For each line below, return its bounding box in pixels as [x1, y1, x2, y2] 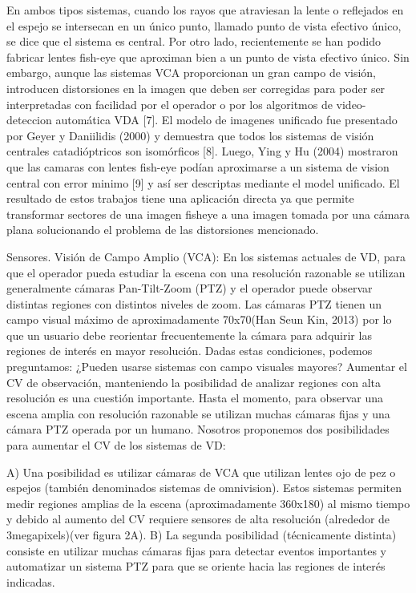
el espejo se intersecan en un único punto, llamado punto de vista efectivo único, [6, 17, 402, 34]
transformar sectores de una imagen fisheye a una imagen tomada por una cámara [6, 205, 410, 222]
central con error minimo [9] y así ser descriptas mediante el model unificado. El [6, 174, 400, 191]
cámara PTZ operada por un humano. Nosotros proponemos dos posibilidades [6, 421, 390, 438]
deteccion [6, 111, 52, 128]
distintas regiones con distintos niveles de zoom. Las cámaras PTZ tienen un [6, 295, 382, 312]
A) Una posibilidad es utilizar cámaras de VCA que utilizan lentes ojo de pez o [6, 463, 396, 480]
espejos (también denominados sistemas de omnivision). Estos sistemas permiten [6, 479, 402, 496]
